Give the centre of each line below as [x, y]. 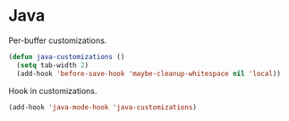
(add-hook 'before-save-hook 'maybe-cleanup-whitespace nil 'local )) [149, 73]
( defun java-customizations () [67, 56]
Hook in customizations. [53, 91]
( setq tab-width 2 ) [53, 65]
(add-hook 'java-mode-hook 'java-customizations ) [103, 107]
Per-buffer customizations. [58, 40]
